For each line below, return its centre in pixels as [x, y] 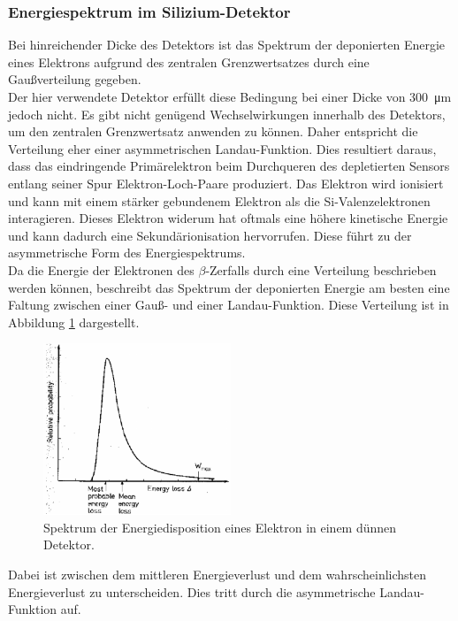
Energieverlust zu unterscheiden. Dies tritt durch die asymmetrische [192, 591]
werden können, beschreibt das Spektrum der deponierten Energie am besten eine [229, 287]
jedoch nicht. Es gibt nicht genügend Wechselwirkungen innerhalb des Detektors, [227, 114]
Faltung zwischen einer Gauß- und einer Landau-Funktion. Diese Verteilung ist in [229, 305]
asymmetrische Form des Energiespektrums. [127, 253]
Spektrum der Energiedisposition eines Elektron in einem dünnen [220, 527]
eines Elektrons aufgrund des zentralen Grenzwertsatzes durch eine [189, 61]
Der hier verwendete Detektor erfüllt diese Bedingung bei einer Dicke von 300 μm [230, 96]
